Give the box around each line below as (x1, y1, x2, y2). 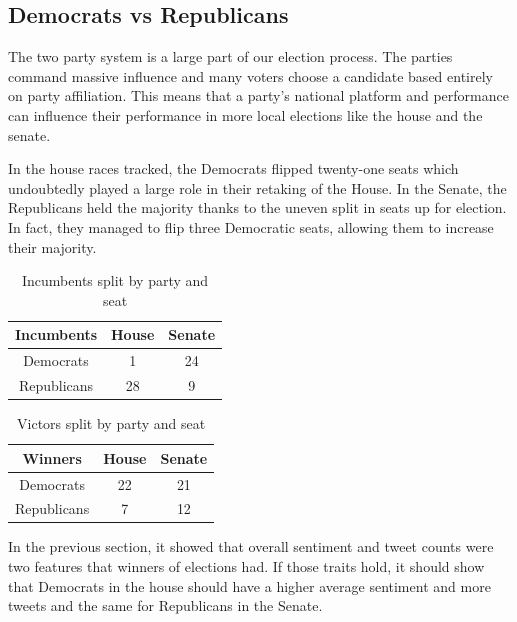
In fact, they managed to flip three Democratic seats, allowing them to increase (8, 216, 494, 237)
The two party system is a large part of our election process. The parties (8, 46, 453, 67)
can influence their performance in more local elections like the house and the (8, 104, 483, 125)
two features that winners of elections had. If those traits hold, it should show (8, 556, 485, 577)
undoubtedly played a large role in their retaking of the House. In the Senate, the (8, 177, 507, 198)
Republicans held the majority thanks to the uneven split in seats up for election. (8, 197, 507, 218)
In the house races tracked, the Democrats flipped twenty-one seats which (8, 158, 459, 179)
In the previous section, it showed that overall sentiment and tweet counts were (8, 536, 494, 557)
